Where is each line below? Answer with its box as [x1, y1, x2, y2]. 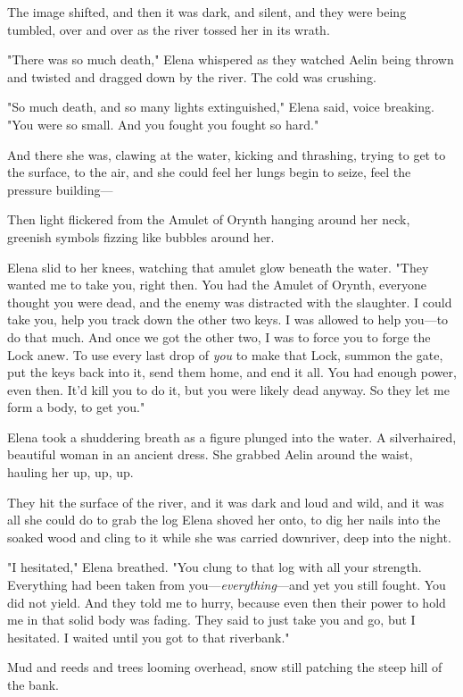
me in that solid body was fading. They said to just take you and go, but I [7, 610, 416, 629]
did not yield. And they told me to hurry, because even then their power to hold [7, 592, 446, 611]
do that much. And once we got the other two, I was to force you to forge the [7, 327, 431, 346]
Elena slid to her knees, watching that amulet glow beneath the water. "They [7, 257, 429, 276]
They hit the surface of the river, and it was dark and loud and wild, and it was [7, 492, 444, 511]
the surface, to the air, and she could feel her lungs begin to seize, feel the [7, 163, 411, 181]
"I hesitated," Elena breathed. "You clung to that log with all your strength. [7, 558, 422, 576]
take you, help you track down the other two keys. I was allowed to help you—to [7, 310, 449, 329]
